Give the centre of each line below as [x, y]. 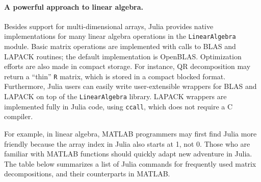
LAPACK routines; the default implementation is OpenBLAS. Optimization [123, 56]
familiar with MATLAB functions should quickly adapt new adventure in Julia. [128, 154]
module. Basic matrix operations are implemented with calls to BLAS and [120, 46]
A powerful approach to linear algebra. [74, 6]
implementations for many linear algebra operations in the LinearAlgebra [120, 36]
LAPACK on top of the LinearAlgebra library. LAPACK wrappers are [115, 96]
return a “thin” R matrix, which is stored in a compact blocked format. [115, 76]
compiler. [19, 116]
